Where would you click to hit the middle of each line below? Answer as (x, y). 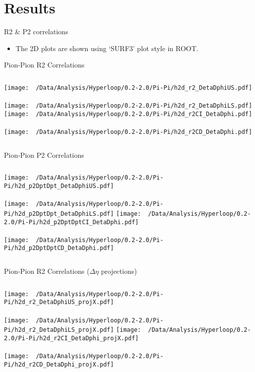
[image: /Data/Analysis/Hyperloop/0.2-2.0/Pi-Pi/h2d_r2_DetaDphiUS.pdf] (128, 88)
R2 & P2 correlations (36, 31)
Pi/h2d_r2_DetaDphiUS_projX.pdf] (59, 302)
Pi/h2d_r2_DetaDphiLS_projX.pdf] (59, 330)
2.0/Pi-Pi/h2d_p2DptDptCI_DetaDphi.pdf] (72, 222)
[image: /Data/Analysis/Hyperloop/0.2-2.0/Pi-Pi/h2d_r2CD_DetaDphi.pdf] (128, 132)
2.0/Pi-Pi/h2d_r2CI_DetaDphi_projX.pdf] (72, 338)
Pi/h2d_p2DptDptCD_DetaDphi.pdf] (59, 248)
